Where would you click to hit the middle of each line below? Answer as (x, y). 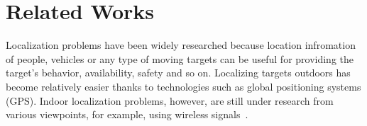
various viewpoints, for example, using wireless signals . (127, 114)
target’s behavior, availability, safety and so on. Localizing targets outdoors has (178, 73)
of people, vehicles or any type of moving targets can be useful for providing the (180, 58)
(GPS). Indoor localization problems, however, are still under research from (170, 100)
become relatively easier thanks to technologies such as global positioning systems (183, 86)
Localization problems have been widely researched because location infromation (181, 45)
